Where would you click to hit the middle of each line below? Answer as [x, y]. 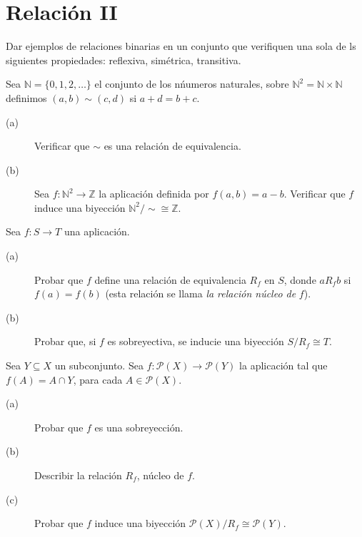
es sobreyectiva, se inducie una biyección [196, 341]
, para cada [98, 379]
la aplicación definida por [154, 194]
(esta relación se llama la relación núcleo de [201, 293]
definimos [26, 97]
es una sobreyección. [139, 427]
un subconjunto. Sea [99, 365]
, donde [300, 279]
